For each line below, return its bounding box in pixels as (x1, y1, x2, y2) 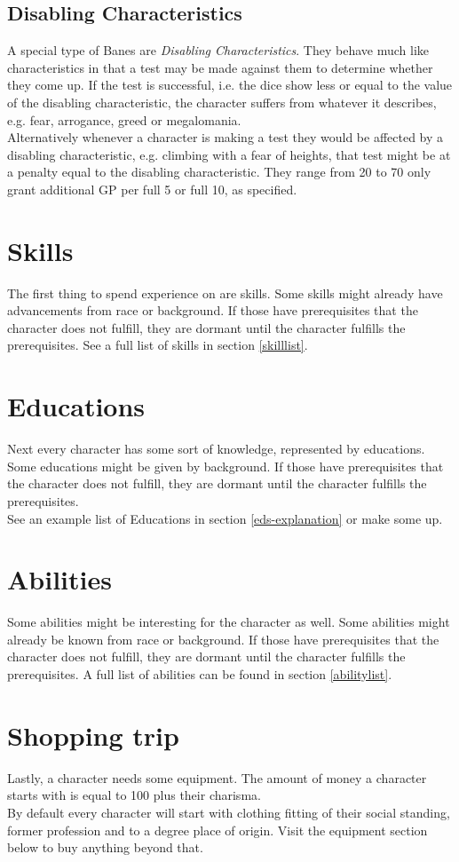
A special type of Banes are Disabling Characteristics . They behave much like (7, 41, 429, 59)
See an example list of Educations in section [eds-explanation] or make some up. (7, 509, 443, 527)
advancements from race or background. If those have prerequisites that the (7, 301, 418, 320)
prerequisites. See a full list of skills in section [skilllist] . (7, 336, 308, 354)
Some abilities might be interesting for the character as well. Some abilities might (7, 613, 450, 631)
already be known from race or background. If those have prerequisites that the (7, 629, 439, 648)
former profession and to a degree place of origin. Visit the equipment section (7, 820, 428, 839)
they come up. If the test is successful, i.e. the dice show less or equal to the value (7, 75, 453, 94)
